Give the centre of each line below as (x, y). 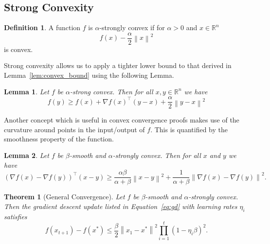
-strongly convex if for (132, 27)
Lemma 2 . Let (27, 155)
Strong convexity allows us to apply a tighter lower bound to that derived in (118, 65)
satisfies (16, 216)
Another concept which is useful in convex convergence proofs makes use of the (122, 120)
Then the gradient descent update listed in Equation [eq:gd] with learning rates (121, 206)
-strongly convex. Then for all (157, 155)
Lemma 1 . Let (27, 91)
